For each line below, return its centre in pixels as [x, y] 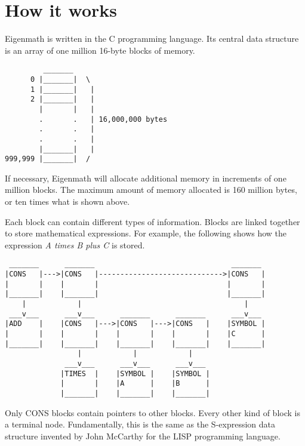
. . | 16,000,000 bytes [103, 119]
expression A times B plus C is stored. [75, 244]
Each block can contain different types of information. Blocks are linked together [152, 221]
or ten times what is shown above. [67, 202]
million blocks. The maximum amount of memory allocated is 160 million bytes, [151, 190]
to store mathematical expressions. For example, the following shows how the [146, 233]
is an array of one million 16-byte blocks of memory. [100, 50]
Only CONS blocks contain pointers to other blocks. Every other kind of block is [152, 412]
